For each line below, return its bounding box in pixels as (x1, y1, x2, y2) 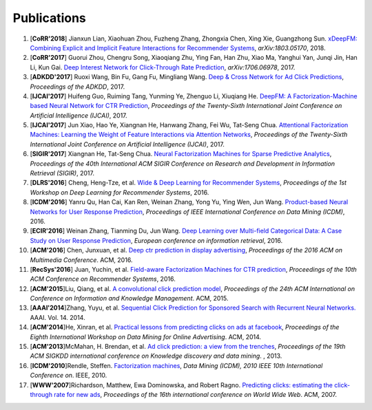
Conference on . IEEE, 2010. (30, 371, 107, 380)
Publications (12, 10, 86, 25)
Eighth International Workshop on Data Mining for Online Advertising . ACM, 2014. (30, 332, 262, 341)
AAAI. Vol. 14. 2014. (30, 313, 85, 321)
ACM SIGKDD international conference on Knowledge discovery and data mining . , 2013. (30, 352, 282, 360)
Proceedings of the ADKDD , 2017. (30, 83, 125, 91)
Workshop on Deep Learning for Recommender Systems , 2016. (30, 188, 209, 196)
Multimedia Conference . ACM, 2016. (30, 255, 133, 264)
